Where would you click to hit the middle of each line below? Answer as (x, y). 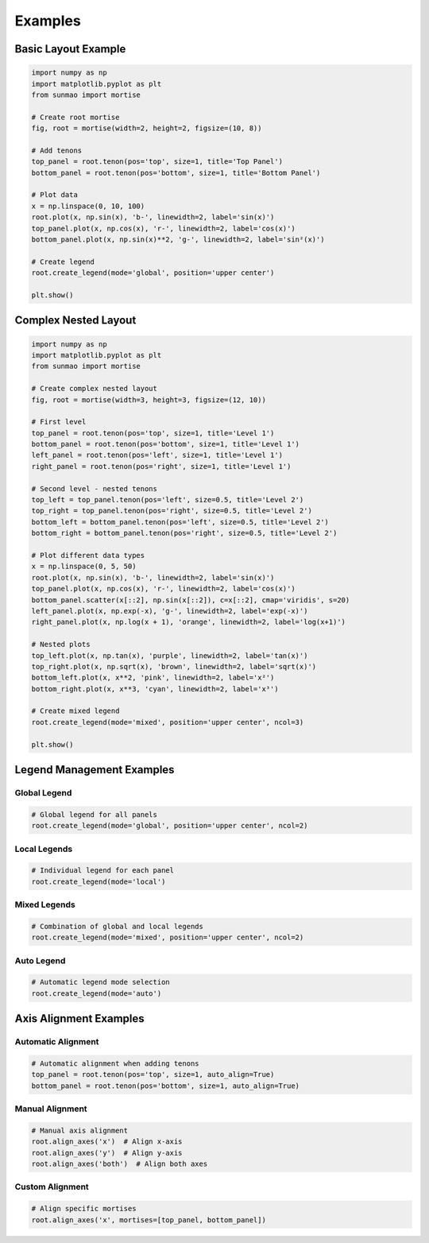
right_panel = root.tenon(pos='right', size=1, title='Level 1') (161, 466)
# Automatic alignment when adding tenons (115, 1063)
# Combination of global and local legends (118, 926)
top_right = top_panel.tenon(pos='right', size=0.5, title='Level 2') (172, 511)
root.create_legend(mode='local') (99, 881)
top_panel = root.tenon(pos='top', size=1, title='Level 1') (153, 433)
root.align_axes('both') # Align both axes (120, 1164)
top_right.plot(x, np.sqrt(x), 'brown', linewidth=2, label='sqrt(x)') (174, 666)
